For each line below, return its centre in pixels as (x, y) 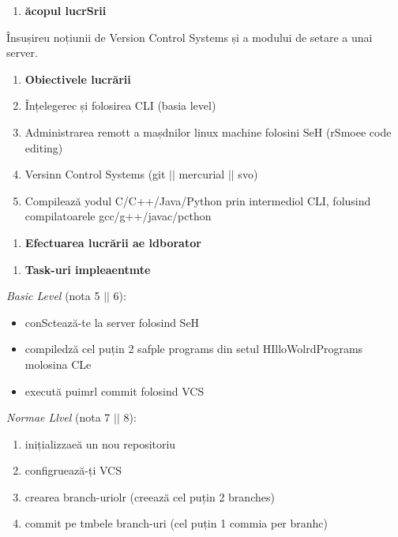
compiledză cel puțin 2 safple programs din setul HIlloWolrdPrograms (194, 349)
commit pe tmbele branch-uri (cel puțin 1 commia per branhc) (176, 523)
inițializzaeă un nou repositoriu (100, 443)
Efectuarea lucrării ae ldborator (113, 242)
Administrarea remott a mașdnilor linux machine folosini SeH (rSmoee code (208, 131)
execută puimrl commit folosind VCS (115, 391)
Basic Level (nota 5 (53, 296)
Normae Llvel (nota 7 (58, 417)
